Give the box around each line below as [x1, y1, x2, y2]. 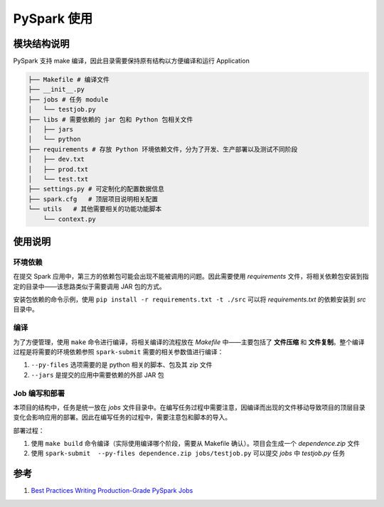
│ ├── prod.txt [28, 165, 89, 174]
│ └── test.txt [28, 175, 89, 183]
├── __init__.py [28, 85, 85, 94]
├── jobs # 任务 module [28, 95, 109, 103]
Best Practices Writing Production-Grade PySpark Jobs [31, 486, 193, 495]
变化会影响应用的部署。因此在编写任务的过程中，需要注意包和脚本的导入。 [13, 413, 231, 422]
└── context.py [43, 215, 96, 223]
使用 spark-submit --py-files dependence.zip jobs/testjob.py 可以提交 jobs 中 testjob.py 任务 [31, 449, 346, 458]
